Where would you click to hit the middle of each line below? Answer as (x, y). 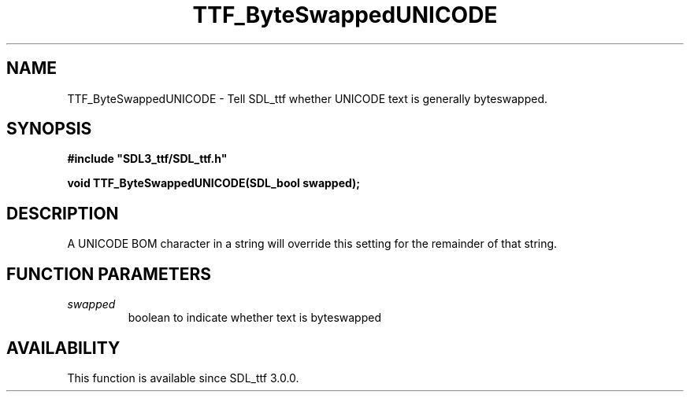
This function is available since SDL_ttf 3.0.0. (183, 378)
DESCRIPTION (63, 213)
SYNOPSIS (49, 129)
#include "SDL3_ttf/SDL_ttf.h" (147, 159)
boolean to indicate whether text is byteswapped (254, 318)
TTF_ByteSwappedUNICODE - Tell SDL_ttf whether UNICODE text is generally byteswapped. (308, 98)
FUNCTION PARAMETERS (109, 274)
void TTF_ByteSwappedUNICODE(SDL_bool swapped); (214, 183)
